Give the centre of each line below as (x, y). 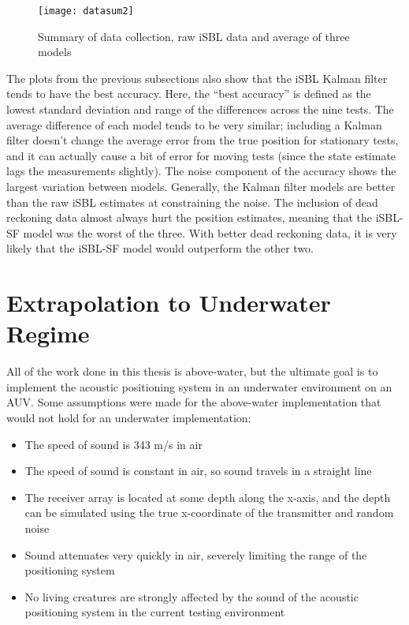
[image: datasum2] (86, 11)
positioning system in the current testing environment (155, 612)
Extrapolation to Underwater (169, 303)
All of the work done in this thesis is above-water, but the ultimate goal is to (192, 371)
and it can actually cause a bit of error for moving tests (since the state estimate (201, 155)
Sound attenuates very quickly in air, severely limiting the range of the (196, 554)
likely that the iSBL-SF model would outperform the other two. (160, 248)
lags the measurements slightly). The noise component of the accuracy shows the (201, 171)
